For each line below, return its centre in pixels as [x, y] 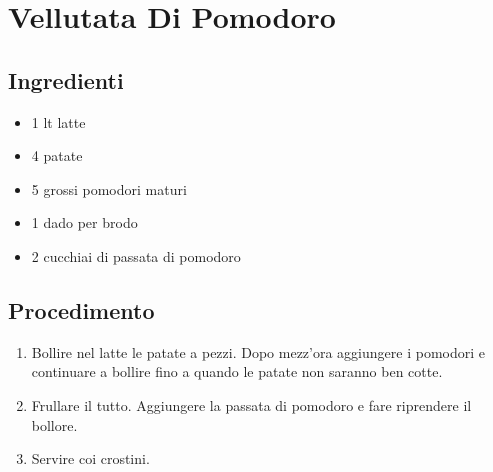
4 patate [57, 155]
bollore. [54, 424]
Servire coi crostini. [90, 458]
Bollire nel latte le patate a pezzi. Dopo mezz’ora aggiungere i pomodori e [258, 351]
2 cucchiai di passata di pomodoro [136, 255]
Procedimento [81, 309]
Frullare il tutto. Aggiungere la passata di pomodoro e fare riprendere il [251, 404]
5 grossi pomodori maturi [109, 188]
